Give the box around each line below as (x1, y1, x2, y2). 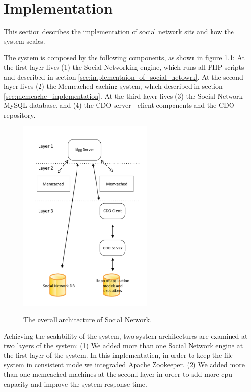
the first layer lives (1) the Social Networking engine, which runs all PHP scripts (4, 62, 244, 72)
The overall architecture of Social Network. (23, 314, 152, 324)
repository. (4, 109, 36, 120)
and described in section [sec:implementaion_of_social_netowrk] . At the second (4, 71, 243, 82)
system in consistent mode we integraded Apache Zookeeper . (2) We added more (4, 359, 245, 370)
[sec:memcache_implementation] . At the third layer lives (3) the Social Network (4, 90, 243, 101)
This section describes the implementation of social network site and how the (4, 26, 234, 37)
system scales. (4, 36, 45, 46)
